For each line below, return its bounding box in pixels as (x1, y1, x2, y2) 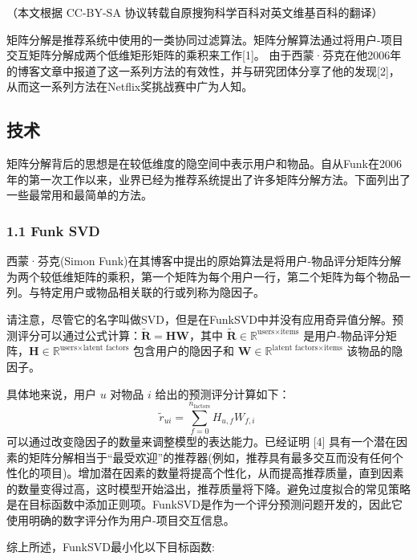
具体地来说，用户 (6, 385, 96, 402)
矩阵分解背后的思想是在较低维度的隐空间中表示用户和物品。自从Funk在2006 (6, 155, 402, 172)
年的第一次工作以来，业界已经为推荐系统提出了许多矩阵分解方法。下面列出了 (6, 170, 411, 187)
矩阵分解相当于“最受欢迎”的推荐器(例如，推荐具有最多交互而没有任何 (28, 448, 392, 465)
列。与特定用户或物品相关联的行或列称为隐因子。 (6, 284, 265, 300)
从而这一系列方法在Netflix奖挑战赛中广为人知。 (6, 78, 253, 95)
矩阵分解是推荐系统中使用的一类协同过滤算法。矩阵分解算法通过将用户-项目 (6, 31, 403, 47)
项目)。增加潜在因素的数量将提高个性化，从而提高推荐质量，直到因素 (39, 464, 404, 481)
